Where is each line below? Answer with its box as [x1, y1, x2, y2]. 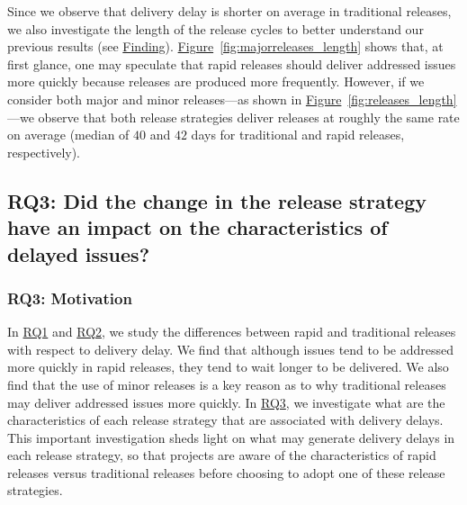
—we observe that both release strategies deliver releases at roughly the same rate [7, 107, 460, 126]
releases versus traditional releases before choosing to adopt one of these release [7, 463, 445, 482]
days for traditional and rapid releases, [191, 125, 405, 144]
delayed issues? [7, 239, 150, 267]
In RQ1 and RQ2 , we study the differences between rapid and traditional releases [7, 322, 456, 341]
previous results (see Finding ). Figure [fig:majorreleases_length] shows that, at [7, 37, 444, 56]
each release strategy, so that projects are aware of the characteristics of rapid [7, 446, 436, 464]
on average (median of [7, 125, 130, 144]
